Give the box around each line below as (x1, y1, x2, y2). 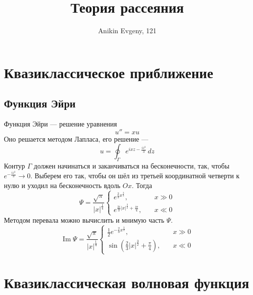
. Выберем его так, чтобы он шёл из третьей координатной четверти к (30, 170, 240, 181)
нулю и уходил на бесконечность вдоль (4, 180, 120, 190)
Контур (4, 161, 25, 171)
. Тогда (132, 180, 152, 190)
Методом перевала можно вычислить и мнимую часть (4, 214, 164, 225)
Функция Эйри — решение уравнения (4, 119, 117, 129)
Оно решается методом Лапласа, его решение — (4, 133, 148, 144)
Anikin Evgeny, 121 (98, 25, 157, 36)
